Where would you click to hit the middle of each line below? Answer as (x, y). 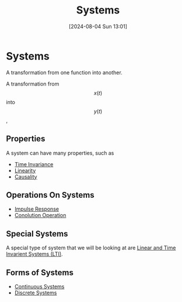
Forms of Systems (40, 272)
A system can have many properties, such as (60, 153)
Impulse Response (37, 209)
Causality (26, 177)
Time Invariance (34, 164)
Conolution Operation (40, 215)
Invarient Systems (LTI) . (34, 254)
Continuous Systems (39, 286)
